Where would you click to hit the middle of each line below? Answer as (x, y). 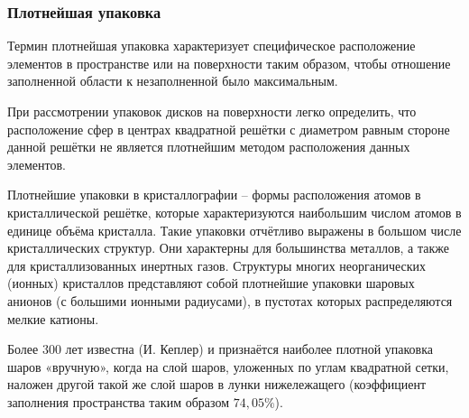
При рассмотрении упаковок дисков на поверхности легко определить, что (212, 111)
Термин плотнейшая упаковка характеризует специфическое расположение (212, 46)
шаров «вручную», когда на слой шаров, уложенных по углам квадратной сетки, (228, 366)
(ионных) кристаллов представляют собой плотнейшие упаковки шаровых (211, 283)
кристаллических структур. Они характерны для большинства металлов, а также (228, 248)
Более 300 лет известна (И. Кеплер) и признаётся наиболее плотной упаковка (220, 349)
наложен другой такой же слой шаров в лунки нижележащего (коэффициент (217, 384)
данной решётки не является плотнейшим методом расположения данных (209, 147)
